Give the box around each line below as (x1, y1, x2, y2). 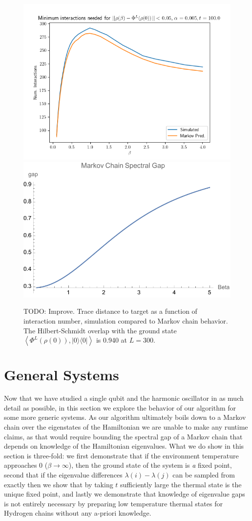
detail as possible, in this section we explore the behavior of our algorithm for (4, 402, 236, 412)
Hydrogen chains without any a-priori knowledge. (4, 508, 151, 518)
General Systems (4, 365, 119, 385)
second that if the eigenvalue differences (4, 469, 123, 479)
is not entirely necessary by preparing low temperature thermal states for (4, 498, 223, 508)
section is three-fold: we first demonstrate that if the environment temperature (4, 450, 239, 460)
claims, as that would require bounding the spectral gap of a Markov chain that (4, 431, 243, 441)
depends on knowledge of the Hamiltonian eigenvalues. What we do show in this (4, 441, 244, 451)
